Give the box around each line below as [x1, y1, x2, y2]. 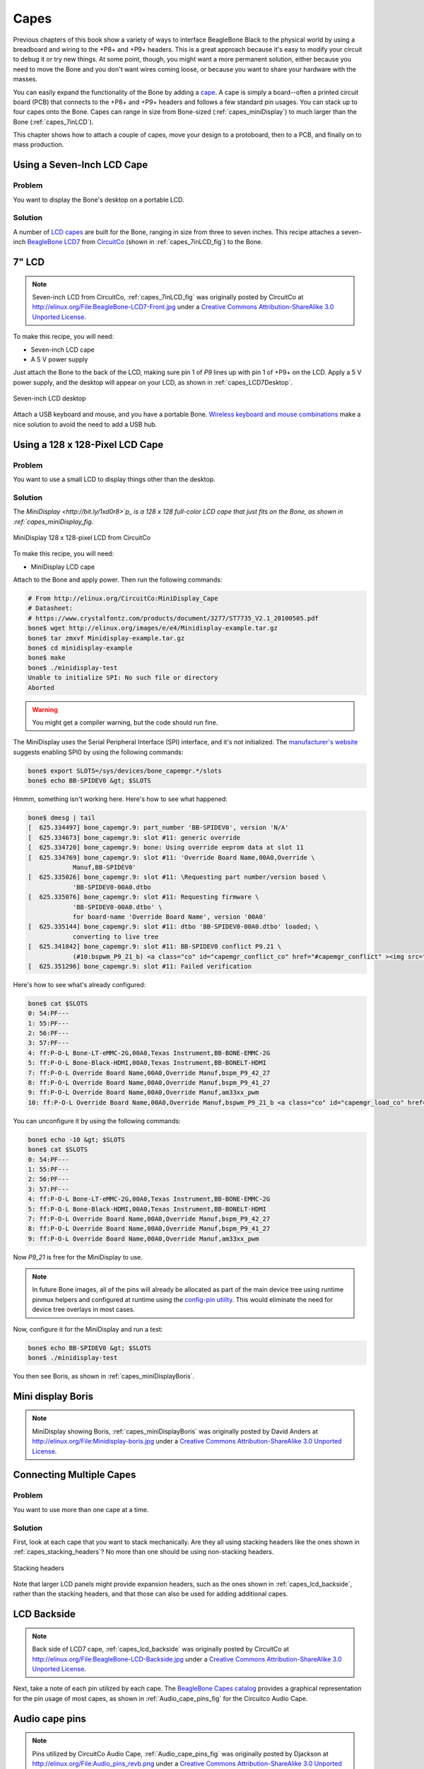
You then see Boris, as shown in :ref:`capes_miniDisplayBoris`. [13, 1372, 194, 1380]
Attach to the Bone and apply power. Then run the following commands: [13, 575, 223, 584]
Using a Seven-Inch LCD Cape [13, 159, 148, 171]
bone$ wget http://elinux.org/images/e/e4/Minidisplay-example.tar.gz [28, 624, 278, 633]
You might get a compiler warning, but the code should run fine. [32, 718, 218, 727]
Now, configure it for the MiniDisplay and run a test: [13, 1325, 163, 1333]
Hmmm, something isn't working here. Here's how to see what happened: [13, 795, 228, 803]
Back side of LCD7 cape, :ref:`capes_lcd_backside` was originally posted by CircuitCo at [32, 1645, 290, 1654]
